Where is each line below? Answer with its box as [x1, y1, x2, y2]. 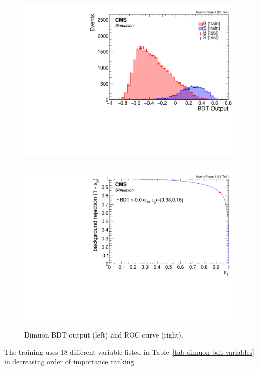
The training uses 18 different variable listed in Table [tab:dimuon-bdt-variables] [4, 346, 255, 357]
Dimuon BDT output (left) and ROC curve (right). [24, 329, 183, 340]
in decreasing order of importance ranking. [4, 356, 136, 367]
